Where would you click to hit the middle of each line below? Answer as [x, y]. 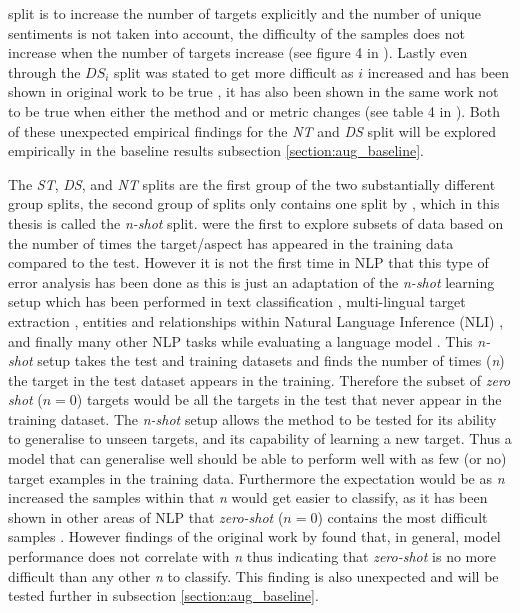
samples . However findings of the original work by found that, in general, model [254, 536]
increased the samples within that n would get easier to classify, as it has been [248, 497]
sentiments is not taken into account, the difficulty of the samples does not [236, 32]
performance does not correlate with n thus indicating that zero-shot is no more [252, 556]
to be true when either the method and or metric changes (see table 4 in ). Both [254, 110]
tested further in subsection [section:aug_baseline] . [163, 595]
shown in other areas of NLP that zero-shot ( [146, 516]
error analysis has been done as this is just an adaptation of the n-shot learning [251, 281]
